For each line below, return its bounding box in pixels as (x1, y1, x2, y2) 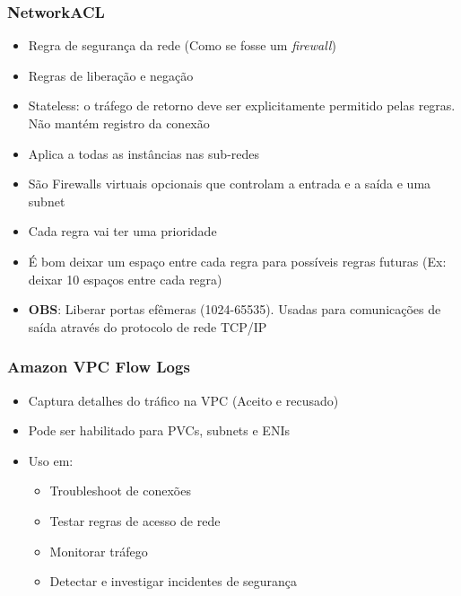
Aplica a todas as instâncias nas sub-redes (28, 144, 260, 162)
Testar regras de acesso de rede (49, 511, 221, 530)
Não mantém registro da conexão (28, 114, 210, 132)
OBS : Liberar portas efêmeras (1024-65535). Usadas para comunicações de (28, 300, 441, 319)
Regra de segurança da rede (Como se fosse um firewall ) (28, 36, 336, 55)
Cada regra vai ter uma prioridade (28, 222, 217, 241)
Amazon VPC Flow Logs (7, 355, 190, 378)
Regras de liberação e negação (28, 66, 194, 84)
